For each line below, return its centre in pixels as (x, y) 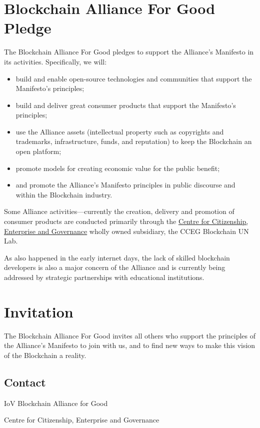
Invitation (39, 311)
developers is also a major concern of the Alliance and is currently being (115, 267)
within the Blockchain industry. (64, 194)
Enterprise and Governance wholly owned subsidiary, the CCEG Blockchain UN (126, 231)
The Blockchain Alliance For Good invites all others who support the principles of (130, 335)
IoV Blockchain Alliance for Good (56, 403)
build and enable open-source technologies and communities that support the (134, 78)
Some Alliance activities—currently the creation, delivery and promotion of (119, 211)
